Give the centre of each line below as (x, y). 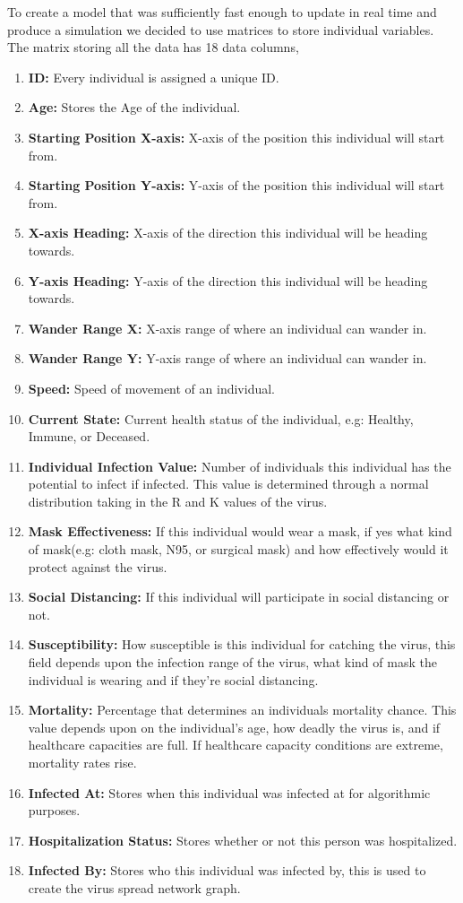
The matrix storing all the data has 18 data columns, (153, 47)
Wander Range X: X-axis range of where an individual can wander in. (227, 328)
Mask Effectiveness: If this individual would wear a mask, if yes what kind (240, 531)
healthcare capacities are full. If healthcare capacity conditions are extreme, (236, 745)
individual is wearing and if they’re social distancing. (173, 679)
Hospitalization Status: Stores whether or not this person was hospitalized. (243, 840)
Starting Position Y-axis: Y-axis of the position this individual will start (236, 185)
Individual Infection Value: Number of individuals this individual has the (240, 466)
